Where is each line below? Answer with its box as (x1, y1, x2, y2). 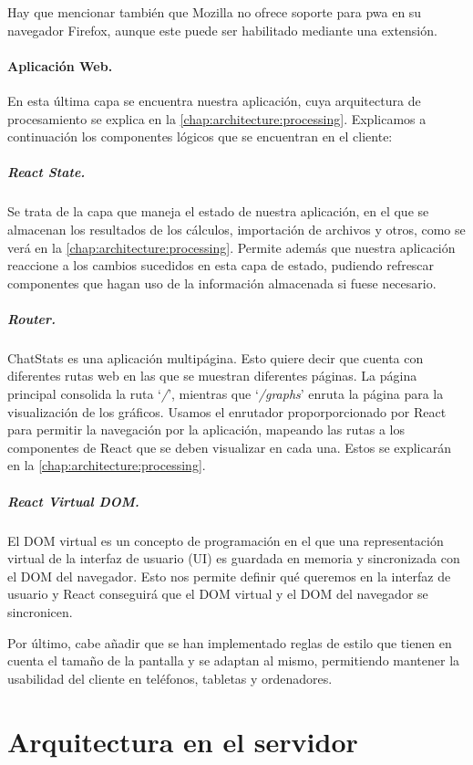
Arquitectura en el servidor (7, 722, 358, 760)
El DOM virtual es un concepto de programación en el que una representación (7, 530, 444, 550)
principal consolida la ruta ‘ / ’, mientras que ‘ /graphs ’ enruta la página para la (7, 384, 444, 403)
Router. (7, 309, 57, 328)
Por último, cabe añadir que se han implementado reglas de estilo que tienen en (7, 633, 452, 652)
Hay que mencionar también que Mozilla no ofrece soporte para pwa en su (7, 3, 422, 21)
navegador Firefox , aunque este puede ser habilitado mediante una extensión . (7, 20, 437, 39)
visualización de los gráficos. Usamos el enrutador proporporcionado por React (7, 402, 447, 421)
